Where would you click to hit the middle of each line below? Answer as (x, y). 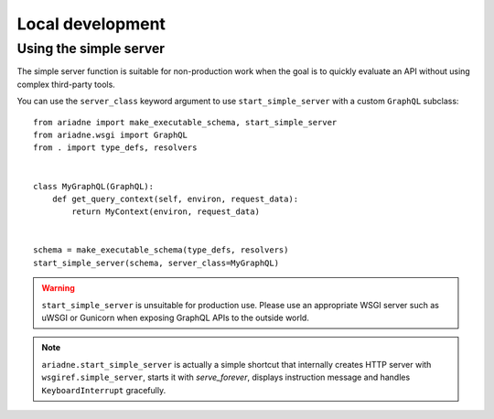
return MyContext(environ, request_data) (166, 212)
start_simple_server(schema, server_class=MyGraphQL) (156, 263)
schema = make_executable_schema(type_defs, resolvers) (161, 250)
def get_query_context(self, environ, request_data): (175, 199)
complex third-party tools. (66, 84)
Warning (58, 288)
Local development (91, 24)
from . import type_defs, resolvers (115, 148)
